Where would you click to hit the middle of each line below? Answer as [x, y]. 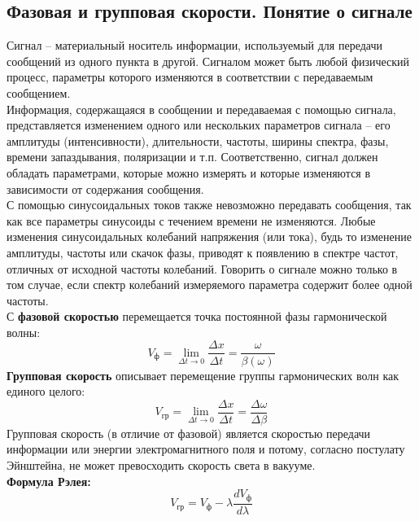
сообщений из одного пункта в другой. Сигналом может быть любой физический [208, 61]
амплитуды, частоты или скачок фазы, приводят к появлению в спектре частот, [203, 252]
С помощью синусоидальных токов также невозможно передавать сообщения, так [209, 205]
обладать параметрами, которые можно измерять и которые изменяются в [189, 172]
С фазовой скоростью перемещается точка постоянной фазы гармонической [197, 316]
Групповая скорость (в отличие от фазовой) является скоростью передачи [189, 433]
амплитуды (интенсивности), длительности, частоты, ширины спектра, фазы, [198, 140]
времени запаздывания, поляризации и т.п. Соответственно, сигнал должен [192, 157]
